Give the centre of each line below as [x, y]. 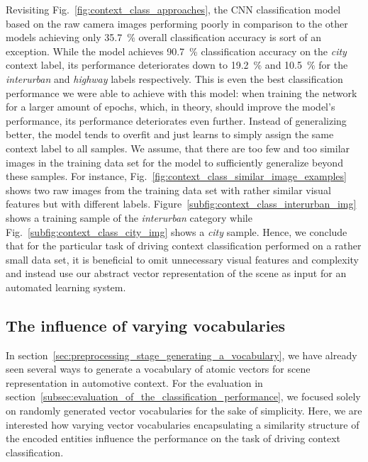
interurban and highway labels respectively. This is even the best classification [174, 78]
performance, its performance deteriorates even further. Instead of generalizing [176, 120]
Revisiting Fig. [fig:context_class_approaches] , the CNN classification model [173, 9]
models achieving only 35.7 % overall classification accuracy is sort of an [163, 37]
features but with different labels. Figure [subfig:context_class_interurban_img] [181, 204]
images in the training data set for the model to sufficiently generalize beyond [174, 162]
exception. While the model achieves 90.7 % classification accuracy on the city [176, 51]
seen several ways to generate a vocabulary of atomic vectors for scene [158, 369]
